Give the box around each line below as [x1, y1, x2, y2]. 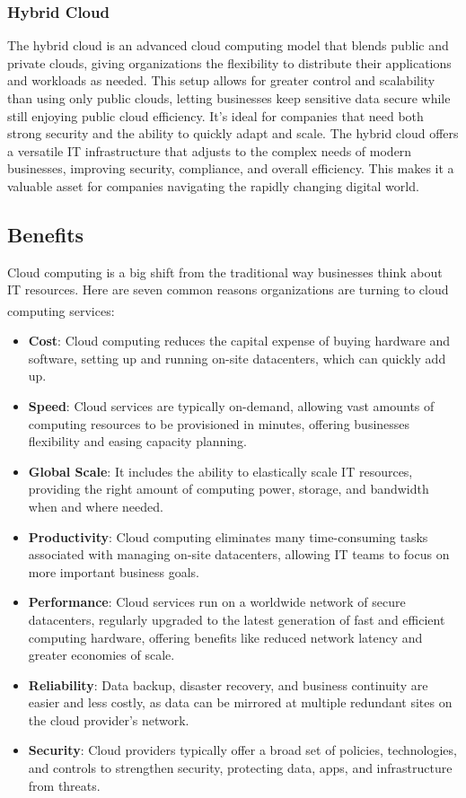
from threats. [28, 776, 101, 794]
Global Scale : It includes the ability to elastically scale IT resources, [28, 461, 413, 480]
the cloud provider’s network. [28, 710, 189, 729]
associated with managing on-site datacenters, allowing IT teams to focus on [28, 545, 450, 564]
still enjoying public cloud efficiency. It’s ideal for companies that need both [7, 106, 424, 125]
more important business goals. [28, 562, 199, 581]
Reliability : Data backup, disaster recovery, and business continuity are [28, 675, 428, 694]
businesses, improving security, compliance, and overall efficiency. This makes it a [7, 159, 454, 178]
